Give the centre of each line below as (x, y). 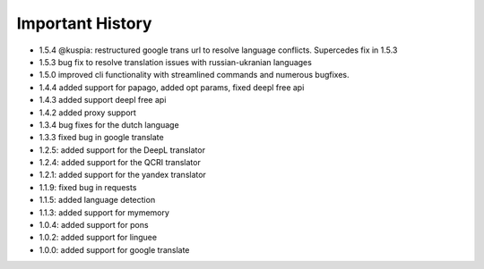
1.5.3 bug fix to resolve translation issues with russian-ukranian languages (176, 62)
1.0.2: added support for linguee (98, 238)
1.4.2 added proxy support (87, 113)
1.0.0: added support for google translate (114, 249)
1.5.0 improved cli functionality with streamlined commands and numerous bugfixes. (194, 75)
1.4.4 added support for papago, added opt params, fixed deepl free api (172, 87)
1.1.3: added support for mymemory (104, 212)
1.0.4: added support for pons (94, 225)
